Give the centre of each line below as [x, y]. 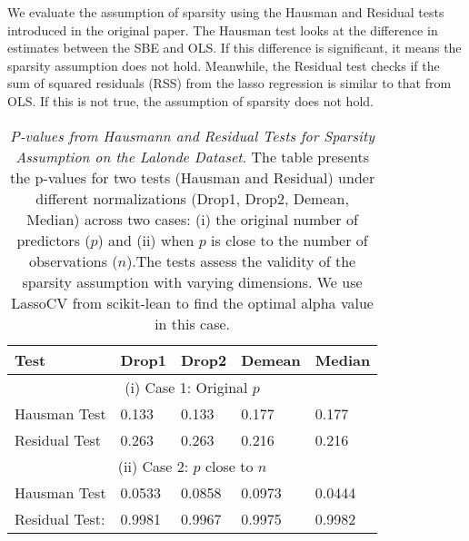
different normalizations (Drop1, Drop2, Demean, [192, 198]
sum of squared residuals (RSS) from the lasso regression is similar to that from [230, 83]
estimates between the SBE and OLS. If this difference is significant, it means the [234, 48]
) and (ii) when [146, 240]
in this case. [192, 323]
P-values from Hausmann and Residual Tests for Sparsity [193, 135]
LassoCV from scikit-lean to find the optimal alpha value [192, 302]
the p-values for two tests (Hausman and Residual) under [192, 177]
